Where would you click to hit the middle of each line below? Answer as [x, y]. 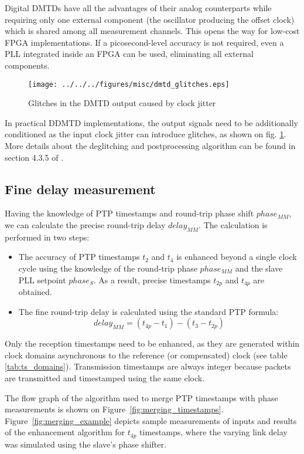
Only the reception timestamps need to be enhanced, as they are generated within [152, 343]
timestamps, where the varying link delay [214, 432]
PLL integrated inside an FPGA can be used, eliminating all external [129, 54]
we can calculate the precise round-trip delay [85, 224]
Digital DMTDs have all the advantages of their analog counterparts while [138, 8]
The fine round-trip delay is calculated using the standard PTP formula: [148, 311]
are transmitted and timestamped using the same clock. [105, 377]
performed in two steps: [47, 237]
